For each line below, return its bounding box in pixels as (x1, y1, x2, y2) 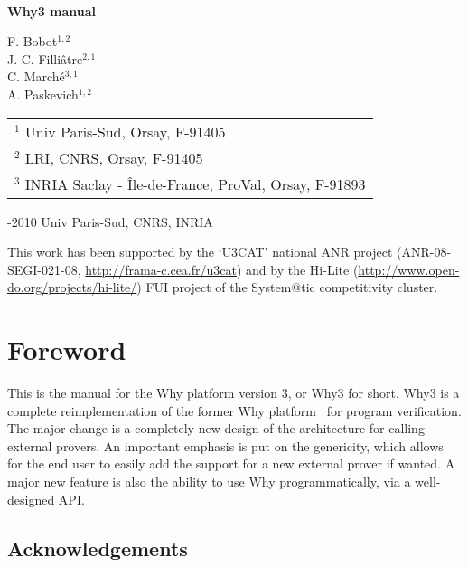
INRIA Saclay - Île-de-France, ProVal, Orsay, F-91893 (24, 173, 366, 194)
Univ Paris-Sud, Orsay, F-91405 (24, 120, 226, 142)
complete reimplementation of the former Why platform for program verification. (7, 401, 462, 420)
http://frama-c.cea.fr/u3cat (85, 260, 237, 279)
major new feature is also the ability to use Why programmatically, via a (7, 472, 411, 491)
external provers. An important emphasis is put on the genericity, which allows (7, 436, 444, 455)
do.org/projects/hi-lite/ (7, 278, 137, 297)
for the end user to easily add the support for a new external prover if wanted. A (7, 454, 455, 473)
